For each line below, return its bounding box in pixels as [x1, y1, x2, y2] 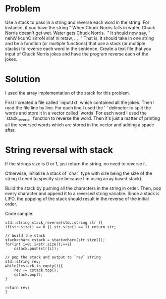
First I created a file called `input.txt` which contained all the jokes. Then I [5, 100, 155, 105]
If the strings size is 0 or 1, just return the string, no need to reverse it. [5, 160, 147, 166]
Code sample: [5, 210, 34, 216]
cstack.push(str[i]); [14, 246, 58, 251]
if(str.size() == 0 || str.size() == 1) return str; [5, 224, 116, 229]
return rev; [5, 285, 30, 290]
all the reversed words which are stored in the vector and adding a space [5, 122, 155, 128]
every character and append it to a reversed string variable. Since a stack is [5, 190, 160, 196]
